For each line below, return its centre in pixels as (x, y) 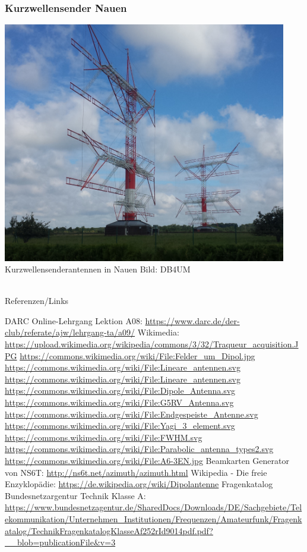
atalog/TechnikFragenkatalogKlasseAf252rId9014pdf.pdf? (109, 530)
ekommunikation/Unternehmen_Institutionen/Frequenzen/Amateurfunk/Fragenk (153, 518)
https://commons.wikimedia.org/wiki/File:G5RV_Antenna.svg (119, 402)
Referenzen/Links (37, 301)
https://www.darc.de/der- (192, 320)
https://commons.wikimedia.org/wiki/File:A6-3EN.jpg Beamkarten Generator (147, 461)
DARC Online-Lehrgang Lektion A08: (74, 320)
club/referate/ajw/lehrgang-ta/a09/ (70, 332)
